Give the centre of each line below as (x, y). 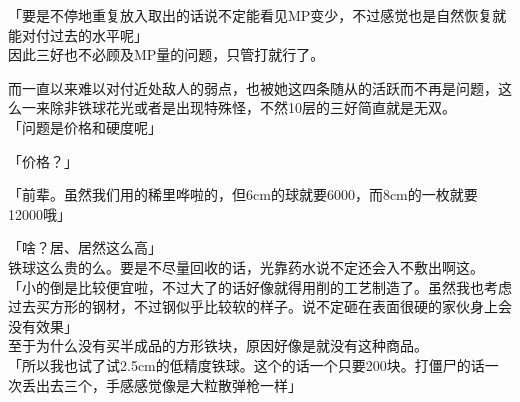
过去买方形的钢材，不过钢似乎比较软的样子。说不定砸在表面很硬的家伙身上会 (260, 306)
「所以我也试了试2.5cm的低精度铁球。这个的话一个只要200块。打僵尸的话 (246, 364)
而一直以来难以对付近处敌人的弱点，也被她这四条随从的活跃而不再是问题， (253, 87)
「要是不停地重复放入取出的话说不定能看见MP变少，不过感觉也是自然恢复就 (257, 15)
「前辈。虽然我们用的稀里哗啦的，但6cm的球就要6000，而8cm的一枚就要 (243, 194)
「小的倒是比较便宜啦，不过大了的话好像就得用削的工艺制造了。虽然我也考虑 (260, 286)
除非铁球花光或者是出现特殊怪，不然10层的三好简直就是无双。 (252, 107)
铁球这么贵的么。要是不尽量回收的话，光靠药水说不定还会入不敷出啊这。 (246, 266)
